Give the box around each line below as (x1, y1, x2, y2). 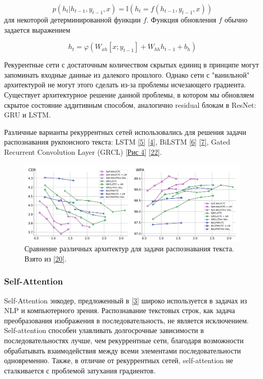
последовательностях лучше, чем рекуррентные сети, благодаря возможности (4, 335, 244, 346)
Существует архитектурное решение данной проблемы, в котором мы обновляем (4, 89, 254, 100)
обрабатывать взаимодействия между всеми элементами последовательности (4, 345, 241, 356)
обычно (224, 14, 248, 25)
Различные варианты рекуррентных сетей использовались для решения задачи (4, 126, 247, 137)
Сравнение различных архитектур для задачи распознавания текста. (24, 243, 234, 254)
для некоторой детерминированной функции (4, 14, 141, 25)
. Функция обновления (146, 14, 217, 25)
